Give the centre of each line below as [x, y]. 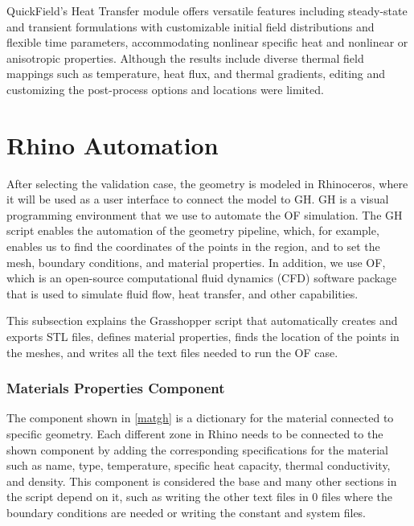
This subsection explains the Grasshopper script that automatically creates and [202, 321]
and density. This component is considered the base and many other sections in [202, 481]
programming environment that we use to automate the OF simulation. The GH [205, 214]
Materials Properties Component [116, 388]
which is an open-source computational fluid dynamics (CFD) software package [202, 278]
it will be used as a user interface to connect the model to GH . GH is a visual [198, 199]
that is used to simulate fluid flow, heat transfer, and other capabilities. [182, 293]
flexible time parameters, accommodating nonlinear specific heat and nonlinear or [207, 42]
